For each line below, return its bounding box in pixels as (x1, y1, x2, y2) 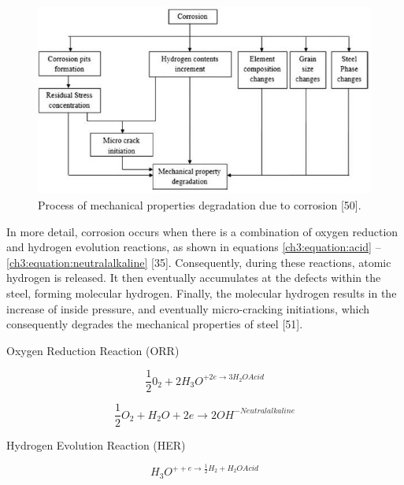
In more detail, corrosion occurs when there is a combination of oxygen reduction (6, 223, 398, 239)
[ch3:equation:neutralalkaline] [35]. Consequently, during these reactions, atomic (6, 254, 391, 270)
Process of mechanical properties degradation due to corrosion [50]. (38, 197, 361, 213)
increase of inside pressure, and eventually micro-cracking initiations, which (6, 300, 370, 317)
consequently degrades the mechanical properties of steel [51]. (6, 316, 303, 332)
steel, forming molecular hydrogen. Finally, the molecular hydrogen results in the (6, 285, 397, 302)
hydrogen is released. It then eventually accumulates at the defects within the (6, 269, 381, 286)
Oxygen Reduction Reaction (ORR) (6, 342, 180, 358)
